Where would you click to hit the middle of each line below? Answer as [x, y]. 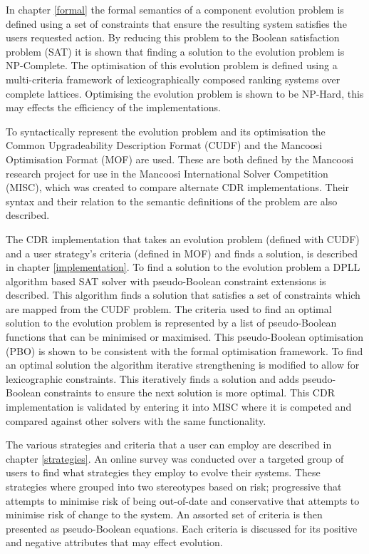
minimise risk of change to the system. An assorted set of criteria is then [164, 514]
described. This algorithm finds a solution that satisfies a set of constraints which [183, 295]
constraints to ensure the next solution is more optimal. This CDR [189, 393]
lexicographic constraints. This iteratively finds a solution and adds [152, 378]
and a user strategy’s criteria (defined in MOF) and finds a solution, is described [182, 253]
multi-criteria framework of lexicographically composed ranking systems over [173, 79]
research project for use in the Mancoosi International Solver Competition [167, 173]
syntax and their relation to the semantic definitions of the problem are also [172, 201]
